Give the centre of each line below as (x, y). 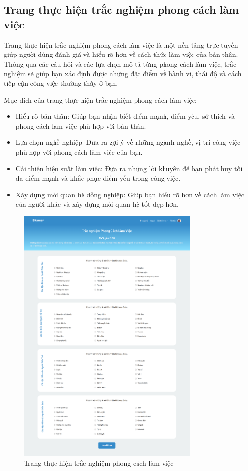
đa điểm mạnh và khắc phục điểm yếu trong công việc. (98, 178)
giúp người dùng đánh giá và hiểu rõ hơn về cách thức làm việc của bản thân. (121, 54)
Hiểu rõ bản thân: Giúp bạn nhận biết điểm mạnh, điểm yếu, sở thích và (125, 116)
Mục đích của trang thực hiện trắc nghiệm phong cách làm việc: (100, 99)
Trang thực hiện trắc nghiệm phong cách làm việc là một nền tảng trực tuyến (121, 44)
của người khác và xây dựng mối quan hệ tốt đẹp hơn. (97, 204)
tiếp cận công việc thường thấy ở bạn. (61, 83)
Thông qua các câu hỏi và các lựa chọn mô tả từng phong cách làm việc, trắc (120, 64)
